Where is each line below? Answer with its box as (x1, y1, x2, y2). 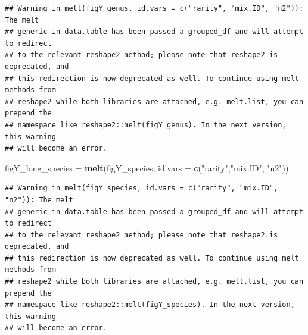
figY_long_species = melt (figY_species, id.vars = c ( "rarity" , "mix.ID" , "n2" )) (5, 161, 289, 174)
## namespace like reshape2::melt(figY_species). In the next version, (5, 300, 295, 309)
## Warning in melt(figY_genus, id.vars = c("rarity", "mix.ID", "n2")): (5, 4, 304, 12)
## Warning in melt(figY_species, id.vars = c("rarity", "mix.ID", (5, 184, 278, 193)
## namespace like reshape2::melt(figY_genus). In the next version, (5, 120, 287, 129)
